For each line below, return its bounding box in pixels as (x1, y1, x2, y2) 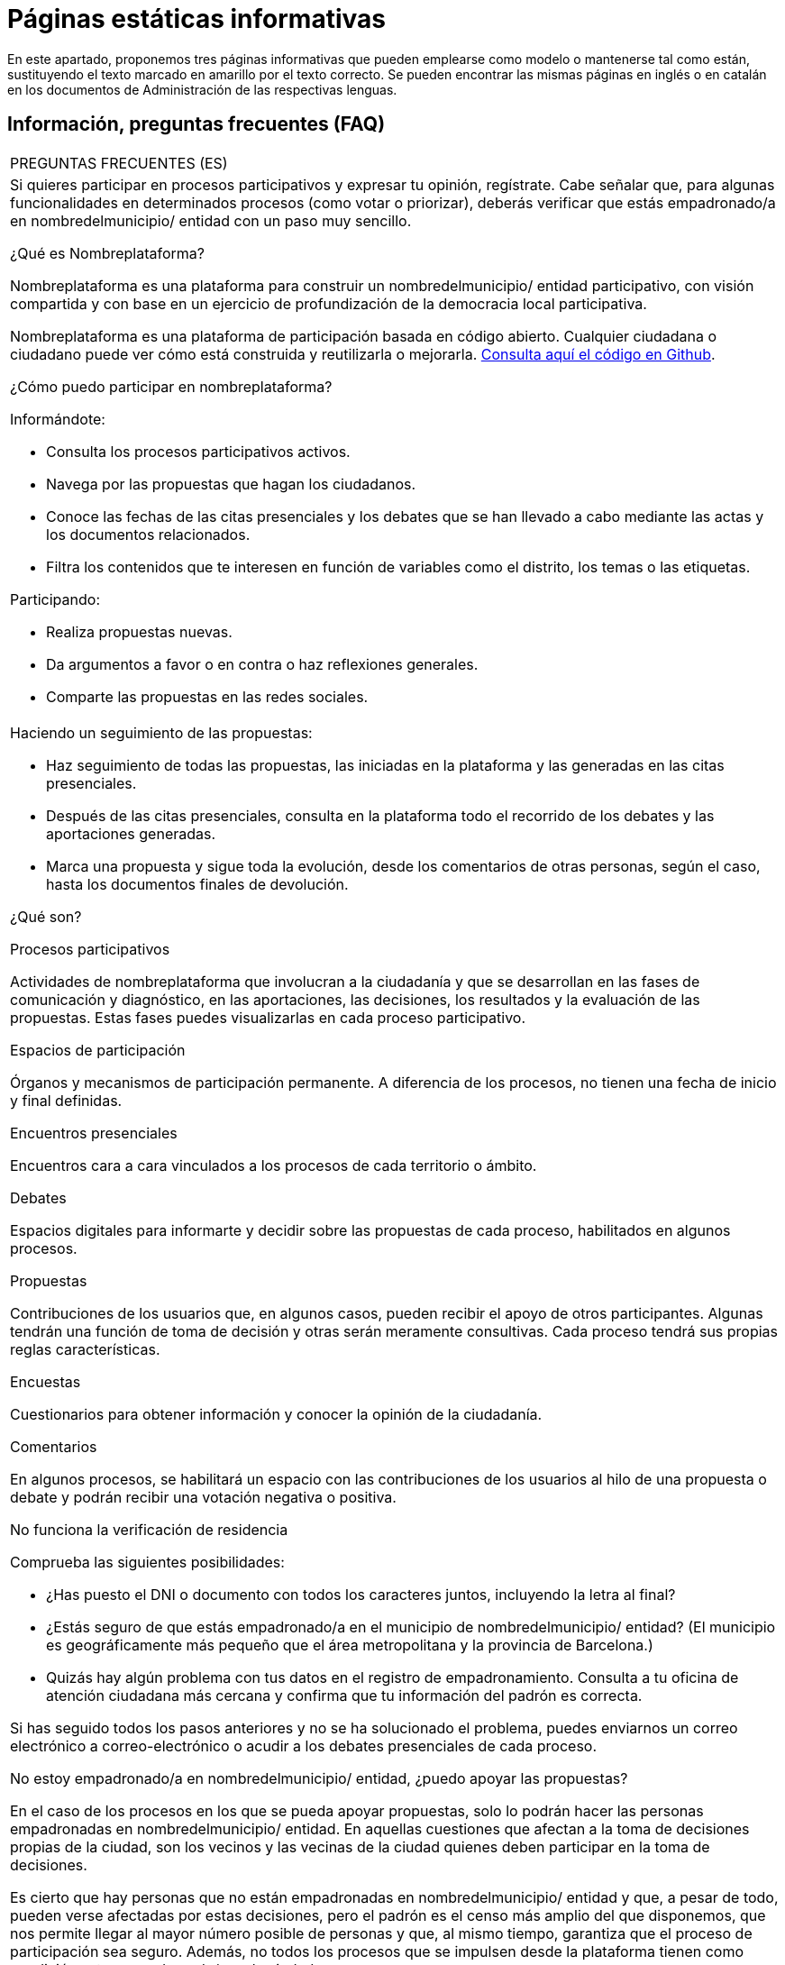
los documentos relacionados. (46, 525, 251, 544)
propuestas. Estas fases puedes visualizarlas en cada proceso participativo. (10, 1008, 526, 1027)
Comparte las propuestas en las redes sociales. (46, 687, 369, 706)
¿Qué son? (10, 907, 82, 926)
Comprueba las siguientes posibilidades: (10, 1552, 285, 1571)
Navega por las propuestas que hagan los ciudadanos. (46, 474, 416, 493)
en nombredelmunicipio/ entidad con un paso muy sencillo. (10, 211, 412, 230)
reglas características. (10, 1339, 160, 1358)
